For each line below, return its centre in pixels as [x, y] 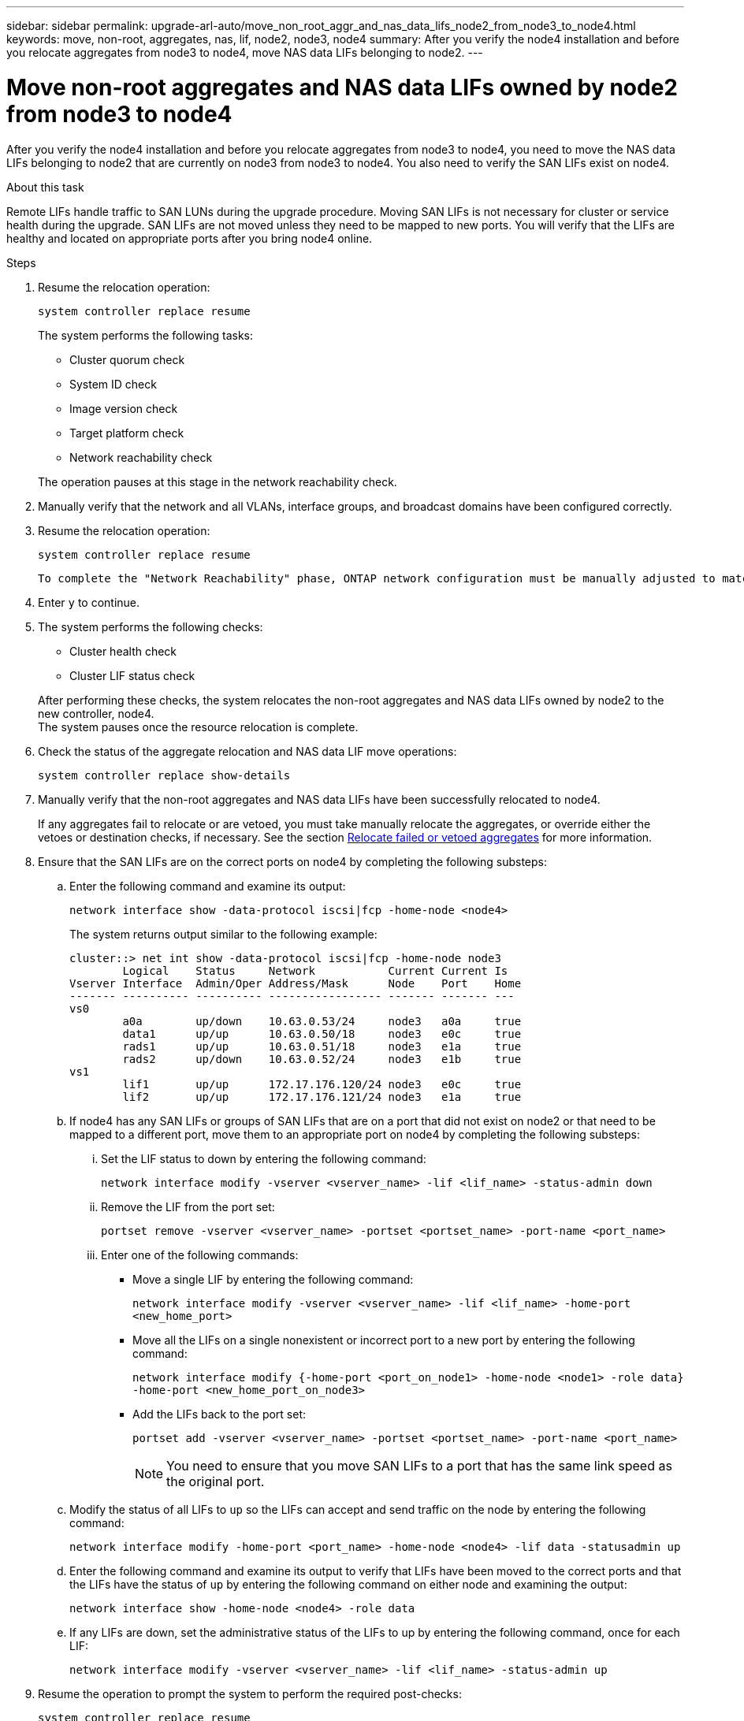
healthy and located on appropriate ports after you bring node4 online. [190, 238]
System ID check [113, 384]
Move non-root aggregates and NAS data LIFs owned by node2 [342, 87]
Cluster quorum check [127, 359]
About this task [45, 187]
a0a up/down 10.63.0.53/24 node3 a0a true [322, 1021]
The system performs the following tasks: [146, 335]
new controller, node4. [96, 713]
